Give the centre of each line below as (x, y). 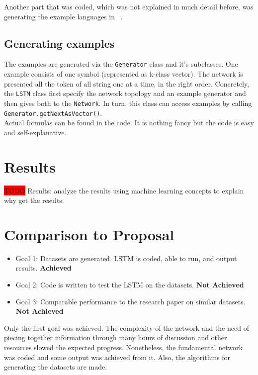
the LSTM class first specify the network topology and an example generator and (125, 93)
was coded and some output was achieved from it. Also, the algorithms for (117, 357)
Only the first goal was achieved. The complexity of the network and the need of (127, 328)
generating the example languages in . (63, 16)
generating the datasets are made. (56, 367)
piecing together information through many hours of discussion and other (116, 337)
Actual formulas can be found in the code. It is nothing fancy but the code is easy (129, 123)
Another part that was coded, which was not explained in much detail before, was (129, 6)
